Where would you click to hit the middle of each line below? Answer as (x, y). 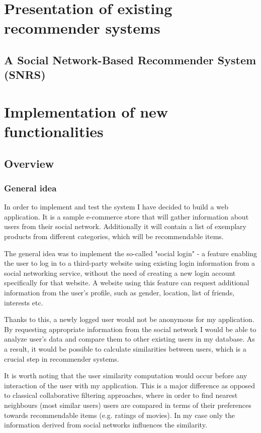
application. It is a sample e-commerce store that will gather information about (126, 216)
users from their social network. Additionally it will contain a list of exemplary (125, 226)
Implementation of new (86, 111)
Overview (29, 163)
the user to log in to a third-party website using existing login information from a (130, 263)
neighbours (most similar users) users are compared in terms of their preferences (128, 405)
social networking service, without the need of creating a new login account (120, 273)
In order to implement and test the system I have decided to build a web (116, 207)
